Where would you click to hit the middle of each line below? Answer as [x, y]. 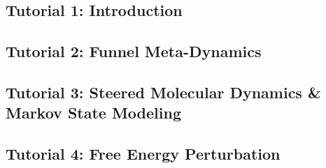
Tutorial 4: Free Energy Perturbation [143, 154]
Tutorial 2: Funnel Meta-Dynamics [134, 51]
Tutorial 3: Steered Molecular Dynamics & [163, 92]
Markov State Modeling [93, 113]
